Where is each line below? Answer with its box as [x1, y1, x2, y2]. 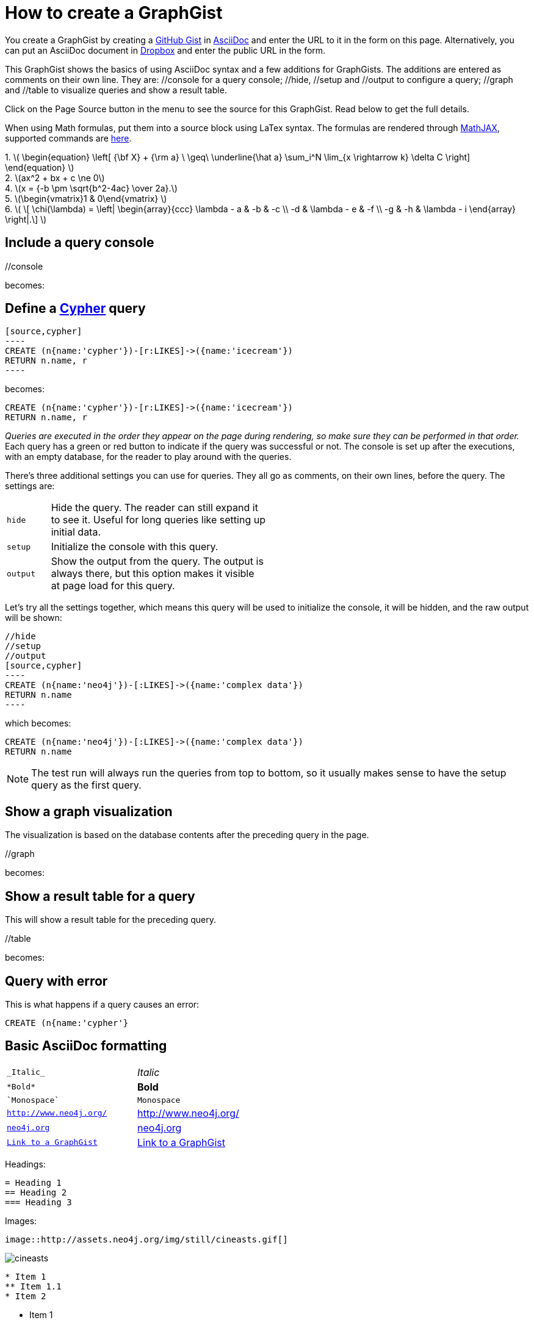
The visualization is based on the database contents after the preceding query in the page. [5, 830, 369, 841]
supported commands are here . [5, 132, 132, 143]
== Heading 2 [5, 1187, 67, 1197]
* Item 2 [5, 1291, 46, 1301]
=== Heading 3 [5, 1197, 72, 1207]
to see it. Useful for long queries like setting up [51, 514, 265, 526]
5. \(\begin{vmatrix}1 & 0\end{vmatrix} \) [5, 193, 167, 204]
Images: [5, 1215, 37, 1226]
